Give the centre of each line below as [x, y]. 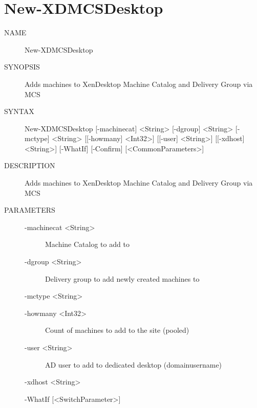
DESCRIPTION [30, 165]
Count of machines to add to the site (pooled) [117, 330]
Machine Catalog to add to [87, 244]
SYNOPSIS [22, 67]
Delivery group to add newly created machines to [122, 278]
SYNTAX [19, 111]
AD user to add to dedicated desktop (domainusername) [134, 364]
